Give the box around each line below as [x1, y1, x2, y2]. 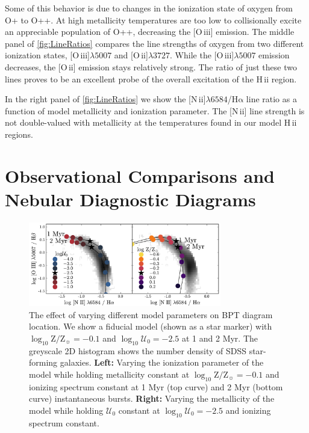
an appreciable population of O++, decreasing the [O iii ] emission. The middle [5, 25, 295, 38]
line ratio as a [246, 93, 297, 105]
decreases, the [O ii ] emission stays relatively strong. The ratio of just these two [5, 60, 297, 73]
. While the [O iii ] [170, 49, 234, 61]
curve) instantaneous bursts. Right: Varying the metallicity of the [29, 392, 275, 405]
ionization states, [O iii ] [5, 49, 90, 61]
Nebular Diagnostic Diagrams [5, 186, 256, 211]
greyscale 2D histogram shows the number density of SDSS [29, 344, 246, 357]
